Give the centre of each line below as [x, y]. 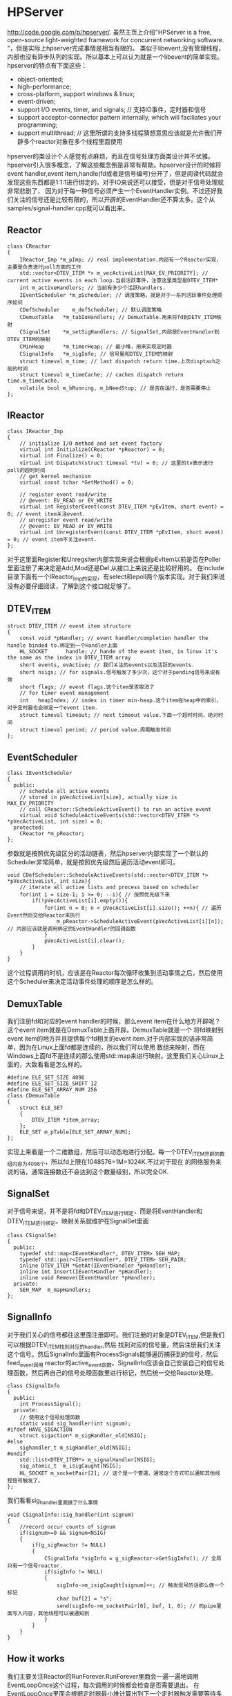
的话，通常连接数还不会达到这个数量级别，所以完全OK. [91, 1171]
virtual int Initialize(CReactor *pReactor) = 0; [93, 449]
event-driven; [37, 101]
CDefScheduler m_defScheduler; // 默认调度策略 [91, 310]
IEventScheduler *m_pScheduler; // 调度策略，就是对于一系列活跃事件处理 [118, 295]
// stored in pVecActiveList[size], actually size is [98, 797]
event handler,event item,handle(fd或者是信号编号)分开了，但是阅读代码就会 [115, 173]
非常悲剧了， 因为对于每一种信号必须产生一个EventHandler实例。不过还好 [112, 190]
